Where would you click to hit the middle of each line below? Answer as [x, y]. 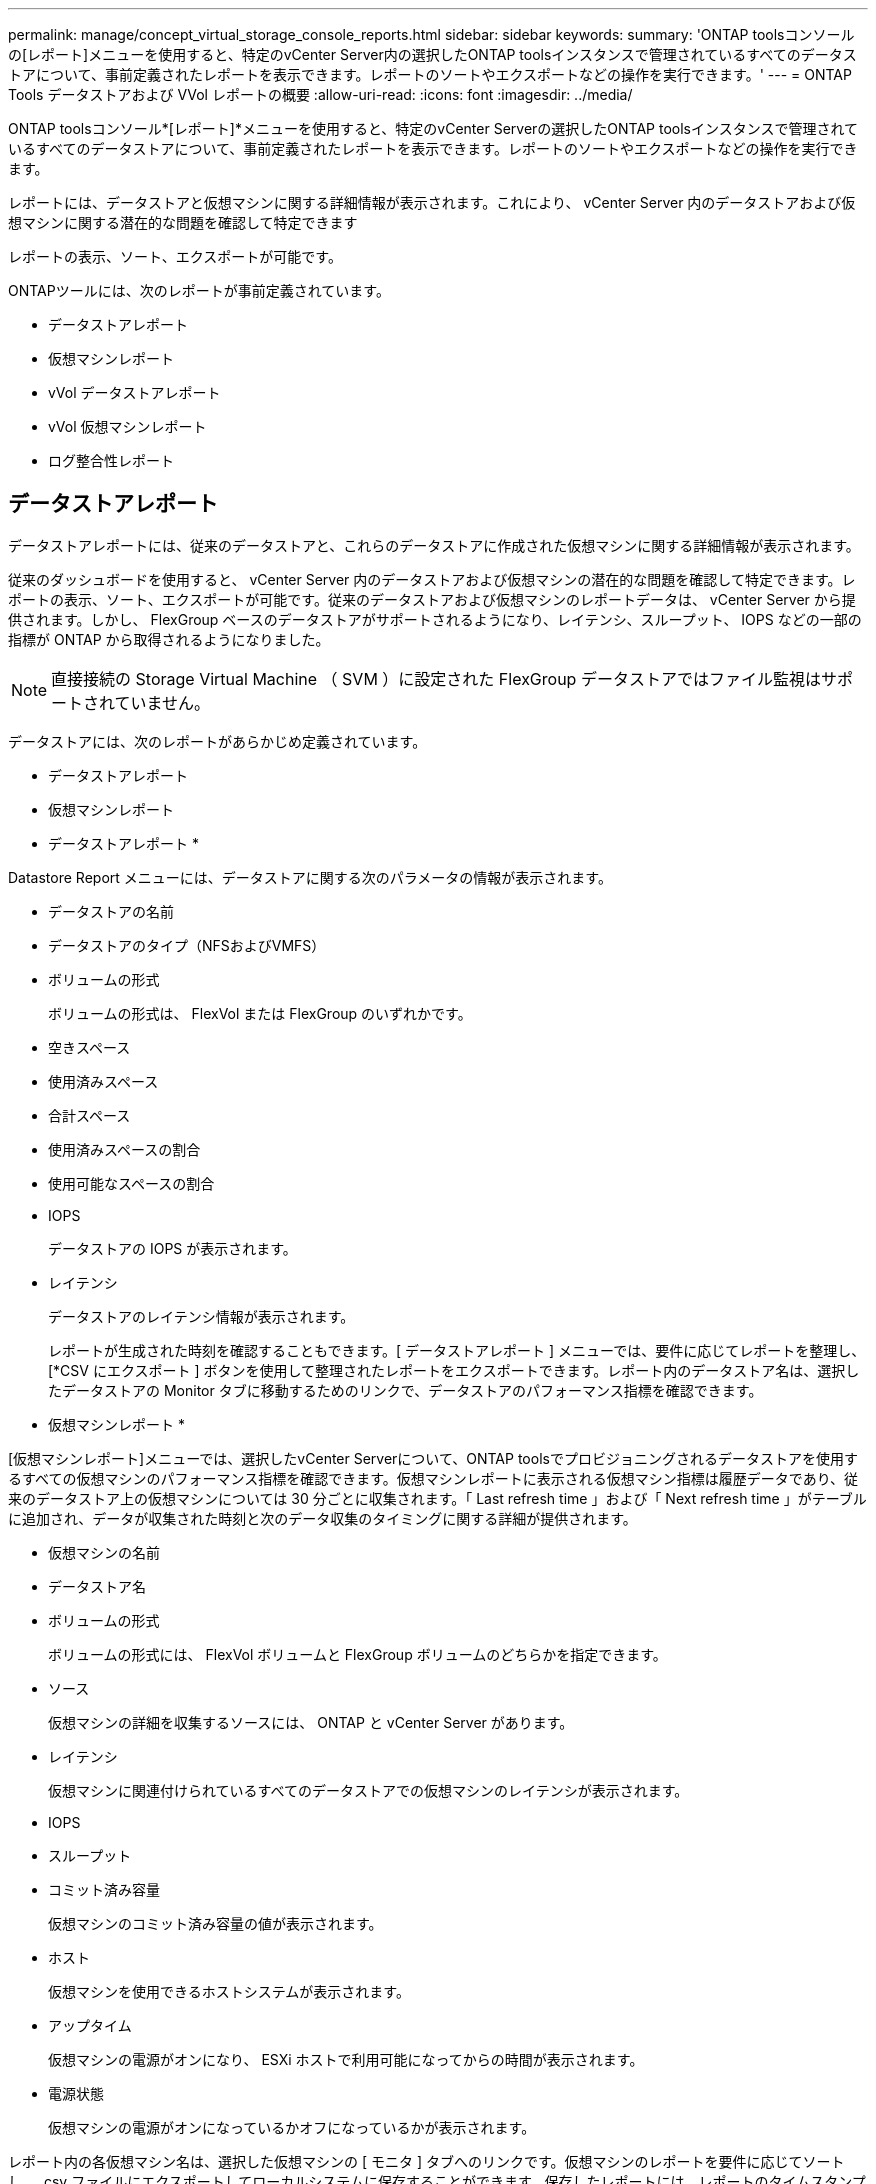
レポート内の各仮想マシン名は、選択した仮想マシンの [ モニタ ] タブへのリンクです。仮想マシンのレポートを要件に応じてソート [426, 2161]
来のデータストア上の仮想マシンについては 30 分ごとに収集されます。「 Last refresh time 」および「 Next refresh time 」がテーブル [437, 1498]
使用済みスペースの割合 [124, 1149]
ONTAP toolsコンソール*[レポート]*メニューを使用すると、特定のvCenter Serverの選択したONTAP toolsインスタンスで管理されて [433, 128]
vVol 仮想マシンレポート [127, 426]
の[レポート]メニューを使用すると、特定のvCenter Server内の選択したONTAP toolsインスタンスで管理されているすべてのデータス [432, 54]
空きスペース [89, 1047]
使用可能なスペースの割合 [131, 1183]
